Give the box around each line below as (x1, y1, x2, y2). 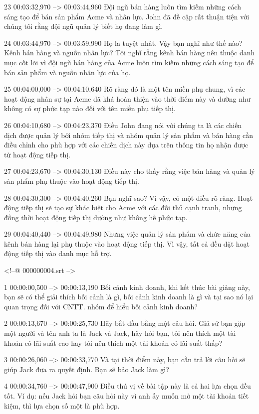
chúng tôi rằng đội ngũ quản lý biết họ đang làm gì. (4, 21, 163, 31)
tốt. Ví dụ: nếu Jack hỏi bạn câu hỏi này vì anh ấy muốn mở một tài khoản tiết (4, 391, 249, 401)
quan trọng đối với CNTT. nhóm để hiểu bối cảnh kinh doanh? (4, 301, 198, 311)
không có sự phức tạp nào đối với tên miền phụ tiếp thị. (4, 103, 176, 114)
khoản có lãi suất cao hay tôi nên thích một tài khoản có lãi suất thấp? (4, 337, 223, 348)
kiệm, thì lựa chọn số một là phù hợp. (4, 400, 120, 411)
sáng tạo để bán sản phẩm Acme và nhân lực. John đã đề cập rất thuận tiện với (4, 11, 250, 21)
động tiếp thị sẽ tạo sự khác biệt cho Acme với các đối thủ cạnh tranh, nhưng (4, 202, 242, 213)
